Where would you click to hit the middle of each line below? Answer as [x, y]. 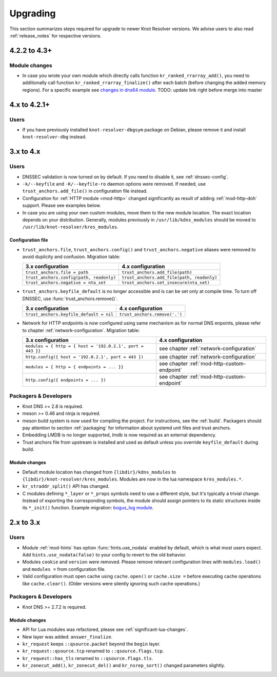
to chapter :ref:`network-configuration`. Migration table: [81, 330]
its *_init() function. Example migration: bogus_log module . [88, 508]
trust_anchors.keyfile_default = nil [70, 315]
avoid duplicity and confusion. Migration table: [71, 257]
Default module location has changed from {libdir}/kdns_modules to [99, 472]
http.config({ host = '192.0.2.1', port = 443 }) [84, 357]
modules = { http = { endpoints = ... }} [74, 367]
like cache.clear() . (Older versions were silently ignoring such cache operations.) [111, 583]
